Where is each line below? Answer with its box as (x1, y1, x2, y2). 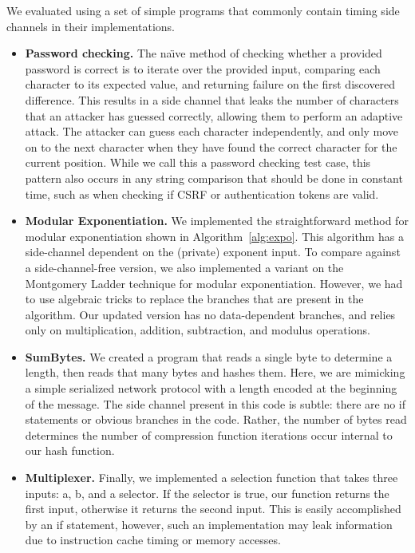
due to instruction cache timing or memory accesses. (25, 531, 281, 548)
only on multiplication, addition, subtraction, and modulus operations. (25, 322, 370, 338)
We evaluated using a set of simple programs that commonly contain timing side (6, 2, 400, 18)
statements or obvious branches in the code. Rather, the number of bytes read (25, 411, 407, 428)
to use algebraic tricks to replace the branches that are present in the (25, 290, 364, 307)
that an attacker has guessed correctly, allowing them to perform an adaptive (25, 107, 403, 124)
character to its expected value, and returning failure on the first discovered (25, 76, 396, 93)
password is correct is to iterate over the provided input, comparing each (25, 60, 381, 77)
